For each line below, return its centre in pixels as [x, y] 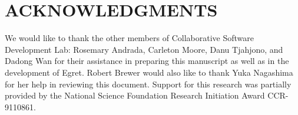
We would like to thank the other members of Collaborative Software [129, 38]
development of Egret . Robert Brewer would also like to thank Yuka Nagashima [149, 72]
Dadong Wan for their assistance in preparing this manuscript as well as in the [147, 61]
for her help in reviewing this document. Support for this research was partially [148, 84]
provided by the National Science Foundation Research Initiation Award [135, 95]
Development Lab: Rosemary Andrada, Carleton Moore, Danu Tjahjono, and [144, 49]
